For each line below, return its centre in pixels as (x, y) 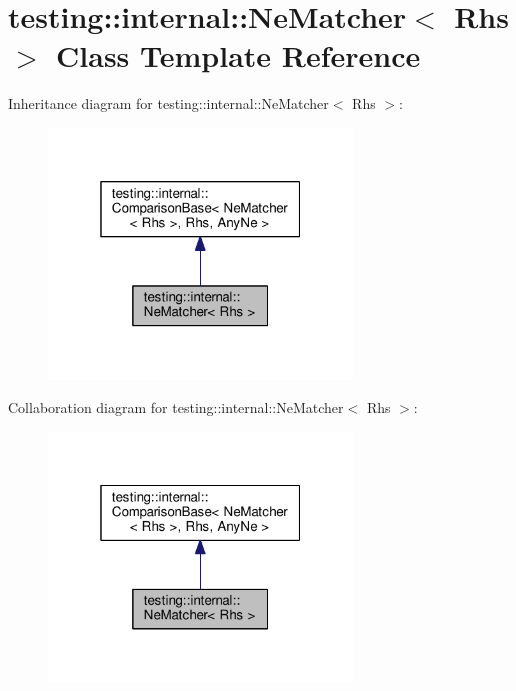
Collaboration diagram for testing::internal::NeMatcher (176, 407)
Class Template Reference (238, 55)
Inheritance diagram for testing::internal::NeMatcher (168, 103)
